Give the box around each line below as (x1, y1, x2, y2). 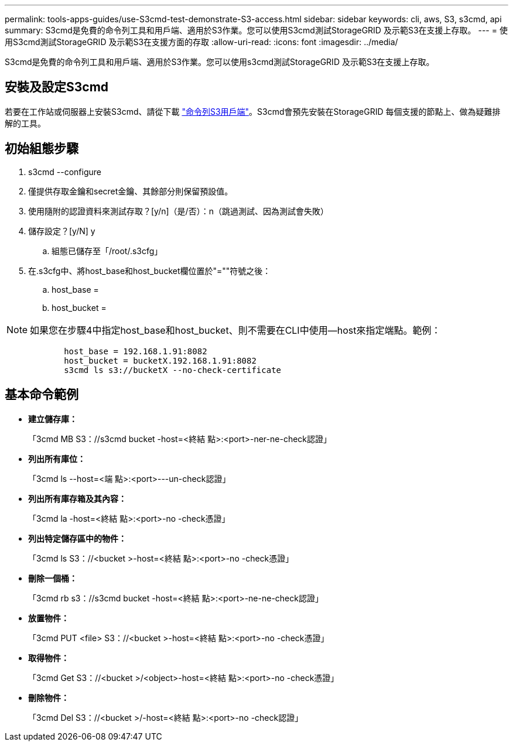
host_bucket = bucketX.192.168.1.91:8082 (64, 355, 256, 365)
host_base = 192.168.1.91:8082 (64, 346, 207, 356)
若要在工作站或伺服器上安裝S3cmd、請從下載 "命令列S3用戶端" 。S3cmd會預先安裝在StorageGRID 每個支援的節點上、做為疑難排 (5, 106, 501, 117)
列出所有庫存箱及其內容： (28, 493, 126, 504)
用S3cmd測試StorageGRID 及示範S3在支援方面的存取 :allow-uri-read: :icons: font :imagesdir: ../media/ (5, 37, 398, 47)
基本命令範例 (5, 387, 78, 402)
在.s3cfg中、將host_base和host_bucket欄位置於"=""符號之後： (28, 265, 271, 276)
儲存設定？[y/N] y (28, 225, 95, 236)
